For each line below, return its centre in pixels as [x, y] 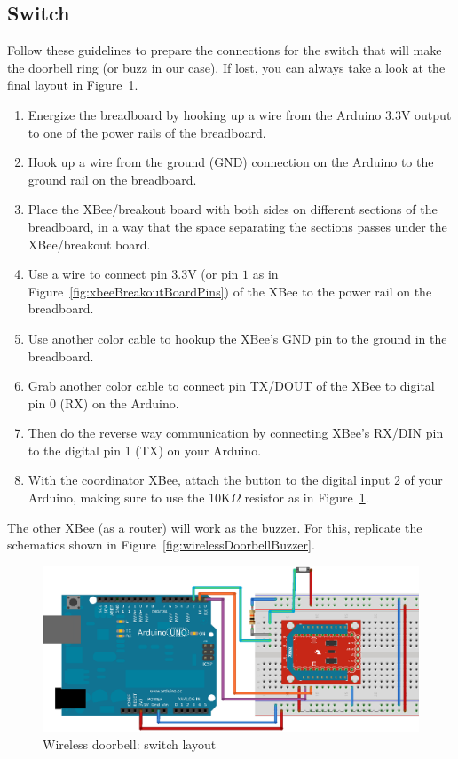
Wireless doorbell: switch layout [130, 744]
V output [426, 114]
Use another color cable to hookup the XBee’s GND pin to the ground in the [237, 338]
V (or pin [213, 274]
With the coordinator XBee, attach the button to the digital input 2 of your [235, 480]
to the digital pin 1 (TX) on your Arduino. [145, 450]
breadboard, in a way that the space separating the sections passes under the [237, 226]
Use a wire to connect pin [98, 274]
